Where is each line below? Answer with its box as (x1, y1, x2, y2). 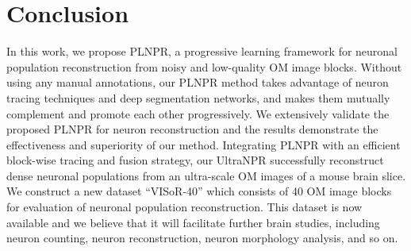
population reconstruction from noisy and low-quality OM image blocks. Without (6, 58, 402, 75)
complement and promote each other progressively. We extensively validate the (6, 105, 390, 122)
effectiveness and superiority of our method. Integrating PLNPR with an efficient (6, 136, 401, 153)
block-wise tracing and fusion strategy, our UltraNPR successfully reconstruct (6, 152, 384, 168)
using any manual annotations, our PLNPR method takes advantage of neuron (6, 74, 389, 91)
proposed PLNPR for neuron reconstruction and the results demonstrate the (6, 121, 378, 137)
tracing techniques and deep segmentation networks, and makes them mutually (6, 89, 390, 106)
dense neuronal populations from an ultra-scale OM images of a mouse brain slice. (6, 167, 406, 183)
